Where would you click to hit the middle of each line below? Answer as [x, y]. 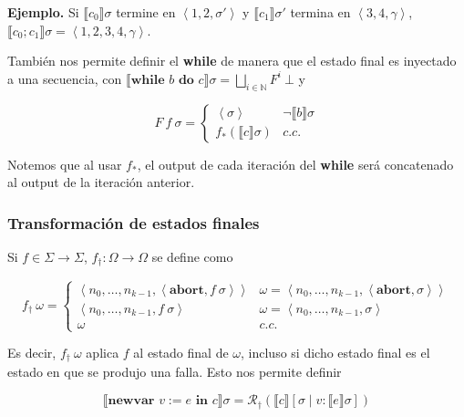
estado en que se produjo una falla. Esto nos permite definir [175, 372]
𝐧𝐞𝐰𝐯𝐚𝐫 [131, 401]
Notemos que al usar [65, 164]
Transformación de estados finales [134, 222]
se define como [192, 256]
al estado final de [181, 353]
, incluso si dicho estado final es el [335, 353]
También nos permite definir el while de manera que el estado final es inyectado [232, 61]
